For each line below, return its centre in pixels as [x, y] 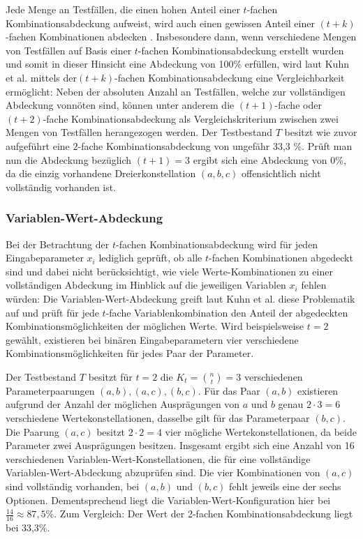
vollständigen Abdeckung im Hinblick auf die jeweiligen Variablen [146, 285]
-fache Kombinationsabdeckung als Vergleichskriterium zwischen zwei [191, 118]
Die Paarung [32, 431]
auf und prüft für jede [52, 312]
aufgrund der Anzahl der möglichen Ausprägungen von [123, 404]
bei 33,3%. [28, 527]
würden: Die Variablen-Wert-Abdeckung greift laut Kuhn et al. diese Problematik [180, 298]
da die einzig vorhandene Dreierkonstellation [101, 173]
